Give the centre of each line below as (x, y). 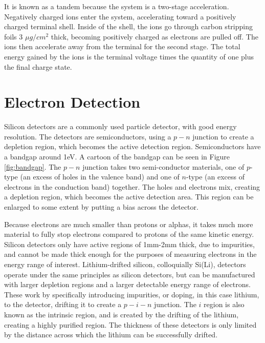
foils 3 (14, 36)
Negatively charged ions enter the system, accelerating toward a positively (120, 16)
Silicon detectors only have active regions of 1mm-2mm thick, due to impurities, (129, 244)
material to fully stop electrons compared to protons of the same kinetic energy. (129, 234)
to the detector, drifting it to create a (63, 304)
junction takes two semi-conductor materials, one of (163, 166)
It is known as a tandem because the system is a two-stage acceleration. (117, 6)
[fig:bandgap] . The (33, 166)
